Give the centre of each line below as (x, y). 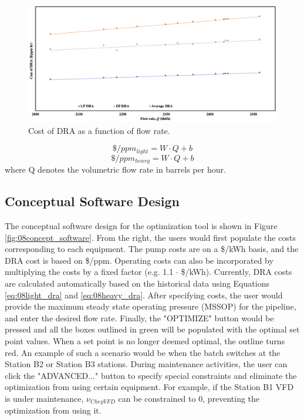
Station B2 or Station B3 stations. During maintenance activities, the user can (146, 364)
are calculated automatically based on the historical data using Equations (137, 283)
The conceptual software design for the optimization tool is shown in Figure (141, 226)
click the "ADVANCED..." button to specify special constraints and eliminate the (151, 375)
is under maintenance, (44, 398)
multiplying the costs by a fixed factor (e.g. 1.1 (89, 272)
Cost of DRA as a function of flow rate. (99, 130)
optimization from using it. (53, 410)
